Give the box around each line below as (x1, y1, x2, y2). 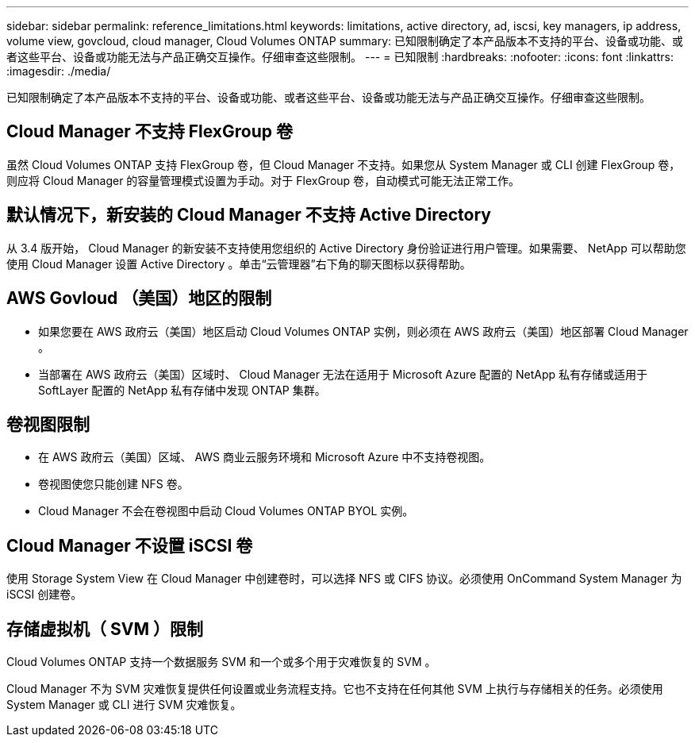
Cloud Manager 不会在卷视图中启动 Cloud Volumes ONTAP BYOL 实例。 (38, 504, 414, 518)
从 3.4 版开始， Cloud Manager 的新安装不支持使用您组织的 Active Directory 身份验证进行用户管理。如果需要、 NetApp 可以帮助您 (6, 241, 686, 255)
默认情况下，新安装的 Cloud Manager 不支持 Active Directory (6, 205, 491, 225)
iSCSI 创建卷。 (6, 587, 83, 602)
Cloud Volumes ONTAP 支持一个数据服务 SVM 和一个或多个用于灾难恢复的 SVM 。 (6, 655, 436, 669)
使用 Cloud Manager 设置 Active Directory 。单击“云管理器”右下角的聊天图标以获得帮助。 (6, 256, 471, 271)
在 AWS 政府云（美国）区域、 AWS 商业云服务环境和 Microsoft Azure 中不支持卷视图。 (38, 450, 491, 464)
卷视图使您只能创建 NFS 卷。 (38, 477, 189, 491)
